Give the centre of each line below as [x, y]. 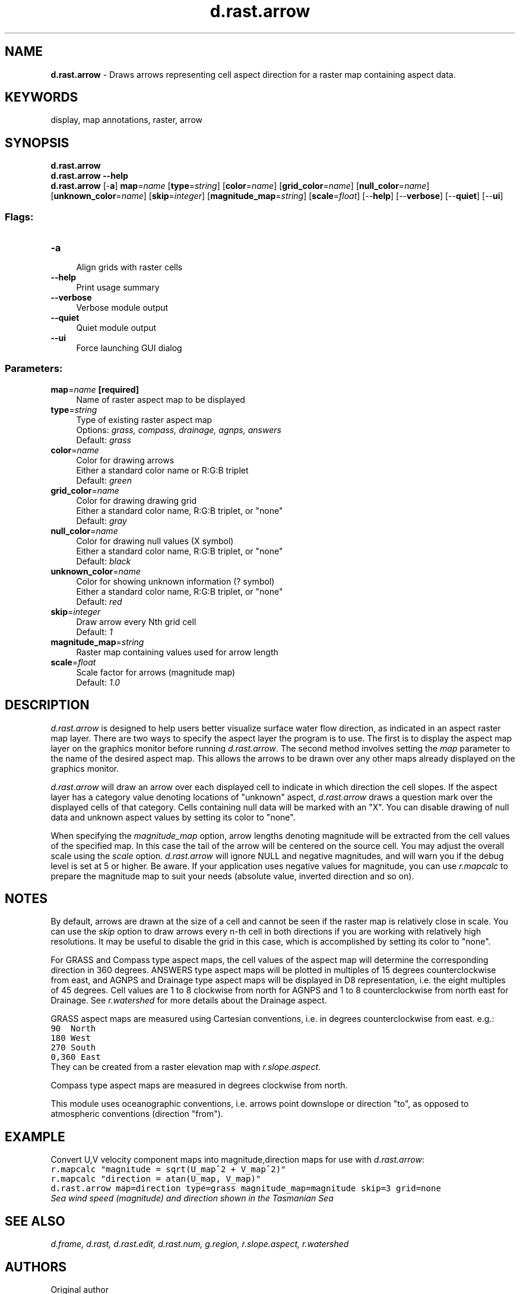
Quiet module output [116, 328]
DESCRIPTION [47, 705]
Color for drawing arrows [125, 460]
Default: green [104, 480]
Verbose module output [122, 308]
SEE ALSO [35, 1221]
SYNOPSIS [37, 143]
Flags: [19, 217]
